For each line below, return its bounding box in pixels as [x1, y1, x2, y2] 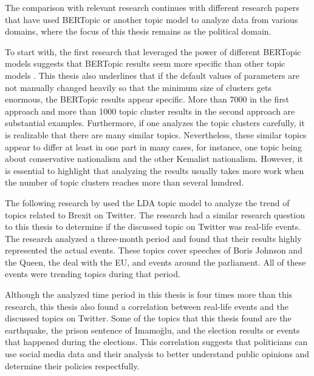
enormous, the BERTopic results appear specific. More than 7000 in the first [5, 93, 289, 106]
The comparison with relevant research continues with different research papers [5, 1, 299, 13]
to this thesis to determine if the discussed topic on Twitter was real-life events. [5, 220, 301, 233]
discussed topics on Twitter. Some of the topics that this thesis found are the [5, 312, 292, 324]
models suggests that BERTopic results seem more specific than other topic [5, 57, 285, 70]
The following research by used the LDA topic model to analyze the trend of [5, 196, 290, 209]
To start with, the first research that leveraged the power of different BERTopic [5, 45, 301, 58]
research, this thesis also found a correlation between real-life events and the [5, 300, 288, 312]
